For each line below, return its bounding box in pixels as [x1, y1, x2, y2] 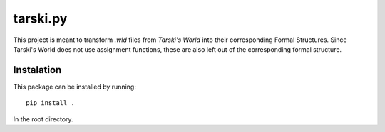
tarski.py [13, 11, 68, 26]
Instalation [13, 64, 62, 76]
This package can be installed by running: [13, 82, 137, 91]
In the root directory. [13, 114, 74, 123]
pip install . [26, 99, 75, 107]
